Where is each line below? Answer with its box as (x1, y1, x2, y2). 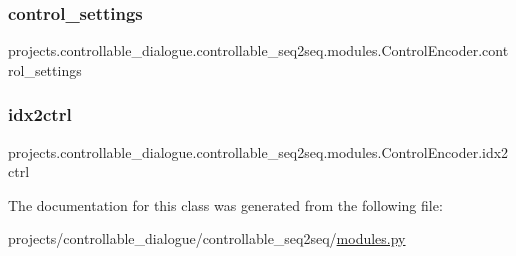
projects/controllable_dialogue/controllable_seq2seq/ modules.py (8, 228, 406, 249)
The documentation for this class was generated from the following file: (8, 194, 443, 215)
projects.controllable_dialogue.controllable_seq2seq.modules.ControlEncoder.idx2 (8, 141, 509, 162)
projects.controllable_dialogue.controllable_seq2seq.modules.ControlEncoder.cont (8, 40, 509, 61)
